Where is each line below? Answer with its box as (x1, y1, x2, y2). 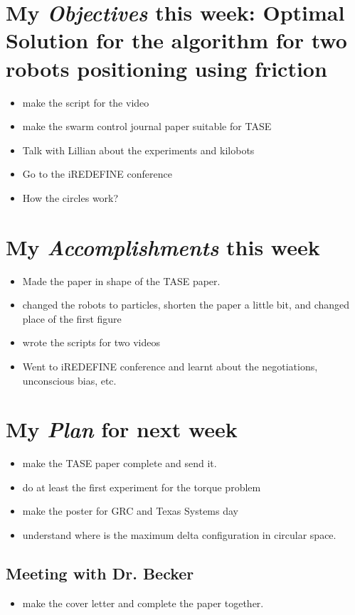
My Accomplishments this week (6, 232, 320, 262)
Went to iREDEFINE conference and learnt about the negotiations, (22, 358, 318, 373)
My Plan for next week (6, 415, 238, 444)
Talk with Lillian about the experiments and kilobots (22, 142, 255, 157)
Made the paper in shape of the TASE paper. (22, 273, 221, 288)
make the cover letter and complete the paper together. (22, 595, 264, 610)
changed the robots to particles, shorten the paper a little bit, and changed (22, 297, 350, 312)
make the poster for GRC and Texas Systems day (22, 503, 238, 518)
